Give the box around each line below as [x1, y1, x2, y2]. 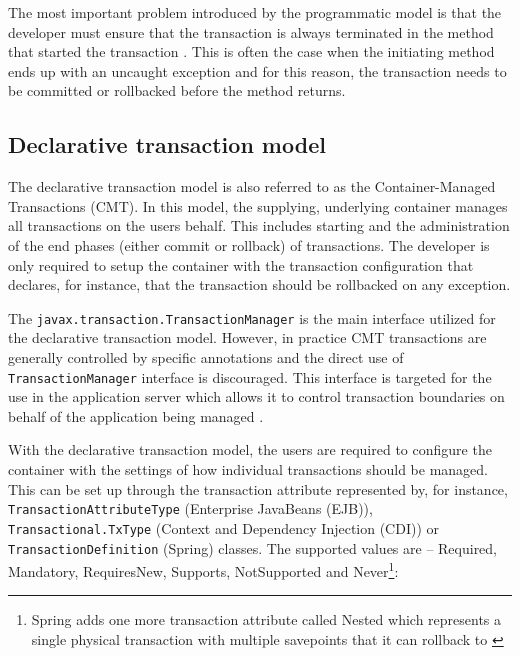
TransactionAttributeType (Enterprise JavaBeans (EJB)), [8, 498, 373, 519]
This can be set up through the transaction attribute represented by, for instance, [8, 478, 508, 499]
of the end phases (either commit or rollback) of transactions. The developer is [8, 234, 490, 255]
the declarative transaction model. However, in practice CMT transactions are [8, 327, 487, 348]
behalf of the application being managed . [8, 405, 264, 426]
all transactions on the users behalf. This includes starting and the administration [8, 215, 510, 236]
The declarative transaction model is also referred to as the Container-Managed [8, 176, 496, 197]
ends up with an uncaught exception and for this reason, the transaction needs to [8, 60, 507, 81]
